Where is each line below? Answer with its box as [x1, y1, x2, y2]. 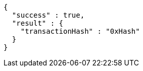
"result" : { [12, 19, 64, 27]
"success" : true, [12, 11, 85, 19]
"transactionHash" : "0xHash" [20, 27, 140, 35]
